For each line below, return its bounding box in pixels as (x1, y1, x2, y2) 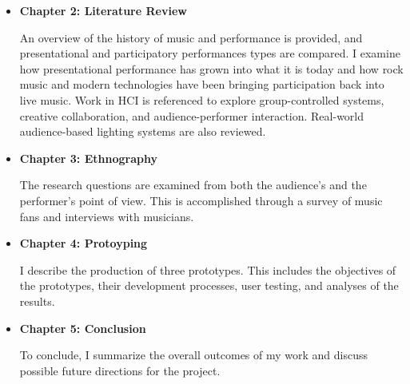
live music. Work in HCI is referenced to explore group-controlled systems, (19, 91, 384, 108)
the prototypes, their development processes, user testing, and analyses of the (19, 277, 399, 294)
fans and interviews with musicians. (19, 208, 194, 224)
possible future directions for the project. (19, 362, 221, 378)
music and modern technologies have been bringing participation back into (19, 76, 384, 93)
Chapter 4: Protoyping (19, 235, 148, 251)
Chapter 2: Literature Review (19, 2, 187, 18)
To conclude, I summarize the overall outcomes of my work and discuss (19, 346, 368, 363)
